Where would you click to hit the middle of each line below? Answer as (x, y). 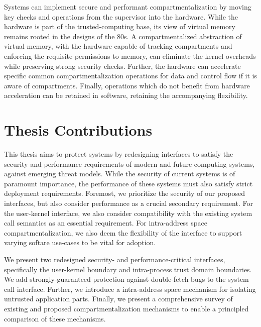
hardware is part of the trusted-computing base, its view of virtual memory (120, 26)
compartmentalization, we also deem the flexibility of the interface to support (123, 232)
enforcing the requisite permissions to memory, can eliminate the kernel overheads (130, 56)
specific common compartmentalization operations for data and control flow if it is (130, 76)
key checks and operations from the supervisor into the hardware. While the (121, 16)
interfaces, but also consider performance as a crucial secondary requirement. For (128, 203)
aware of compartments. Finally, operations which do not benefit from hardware (127, 85)
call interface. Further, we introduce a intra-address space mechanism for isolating (130, 289)
